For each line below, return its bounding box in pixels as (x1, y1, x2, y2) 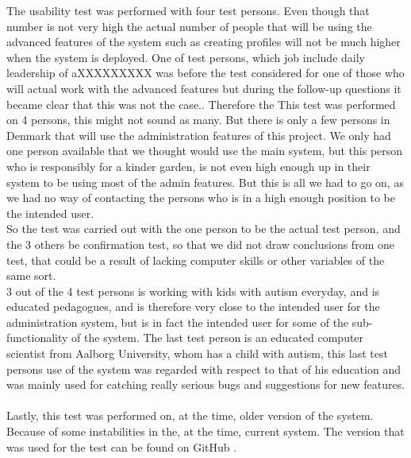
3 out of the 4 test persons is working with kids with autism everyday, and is (6, 282, 380, 299)
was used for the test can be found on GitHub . (6, 438, 237, 455)
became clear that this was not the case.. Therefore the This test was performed (6, 95, 396, 112)
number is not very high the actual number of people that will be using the (6, 17, 372, 34)
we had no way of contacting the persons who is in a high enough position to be (6, 189, 395, 206)
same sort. (6, 267, 56, 284)
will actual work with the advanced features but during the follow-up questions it (6, 80, 401, 96)
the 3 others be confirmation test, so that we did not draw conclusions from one (6, 235, 394, 252)
